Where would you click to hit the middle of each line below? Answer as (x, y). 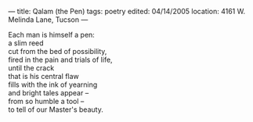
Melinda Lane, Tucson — (48, 20)
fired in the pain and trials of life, (60, 59)
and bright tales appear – (49, 93)
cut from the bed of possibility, (58, 51)
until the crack (31, 68)
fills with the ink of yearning (53, 84)
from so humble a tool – (46, 101)
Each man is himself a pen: (52, 35)
